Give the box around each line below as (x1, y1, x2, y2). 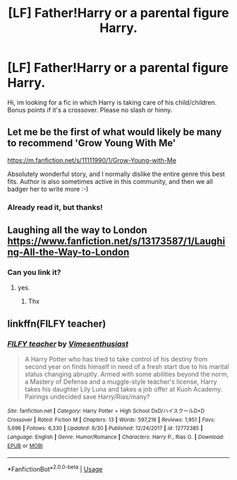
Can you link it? (7, 267, 61, 277)
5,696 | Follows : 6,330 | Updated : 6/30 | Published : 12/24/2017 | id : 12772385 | (7, 425, 203, 432)
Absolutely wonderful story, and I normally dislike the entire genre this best (7, 170, 226, 178)
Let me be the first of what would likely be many (7, 126, 222, 139)
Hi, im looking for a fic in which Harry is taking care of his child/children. (7, 98, 217, 107)
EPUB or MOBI (7, 442, 44, 450)
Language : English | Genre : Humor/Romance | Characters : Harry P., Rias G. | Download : (7, 433, 224, 441)
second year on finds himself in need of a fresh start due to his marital (24, 363, 229, 371)
